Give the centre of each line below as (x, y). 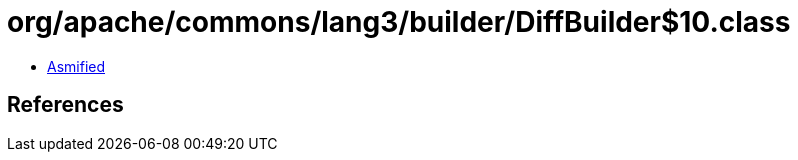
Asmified (76, 66)
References (65, 105)
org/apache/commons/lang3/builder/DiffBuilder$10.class (399, 22)
